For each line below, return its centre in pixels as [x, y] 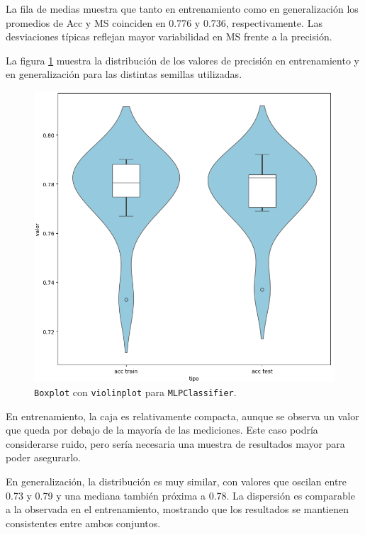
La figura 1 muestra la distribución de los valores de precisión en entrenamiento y [182, 60]
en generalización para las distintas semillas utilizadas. [124, 74]
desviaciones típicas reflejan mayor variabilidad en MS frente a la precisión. [169, 36]
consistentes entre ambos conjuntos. [83, 523]
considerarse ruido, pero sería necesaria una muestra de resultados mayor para [175, 443]
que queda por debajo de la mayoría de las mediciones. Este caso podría [162, 430]
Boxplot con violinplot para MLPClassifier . [135, 392]
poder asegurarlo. [43, 457]
